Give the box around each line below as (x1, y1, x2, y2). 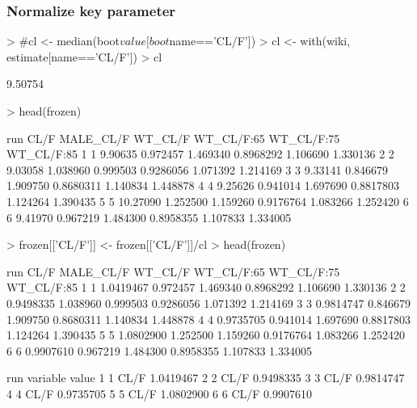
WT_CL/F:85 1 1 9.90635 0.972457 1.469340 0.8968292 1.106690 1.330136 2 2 (6, 145, 394, 162)
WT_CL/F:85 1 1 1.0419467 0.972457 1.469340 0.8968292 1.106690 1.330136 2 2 (6, 279, 406, 296)
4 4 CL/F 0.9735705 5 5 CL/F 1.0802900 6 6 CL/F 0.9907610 (6, 385, 312, 402)
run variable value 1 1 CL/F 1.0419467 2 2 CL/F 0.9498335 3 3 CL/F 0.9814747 (6, 369, 405, 386)
